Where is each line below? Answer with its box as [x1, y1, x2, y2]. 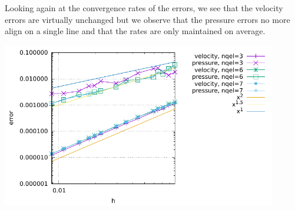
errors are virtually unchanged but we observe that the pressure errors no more [5, 13, 290, 25]
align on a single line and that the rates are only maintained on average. [5, 25, 266, 37]
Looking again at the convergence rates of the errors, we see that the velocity [5, 2, 283, 14]
